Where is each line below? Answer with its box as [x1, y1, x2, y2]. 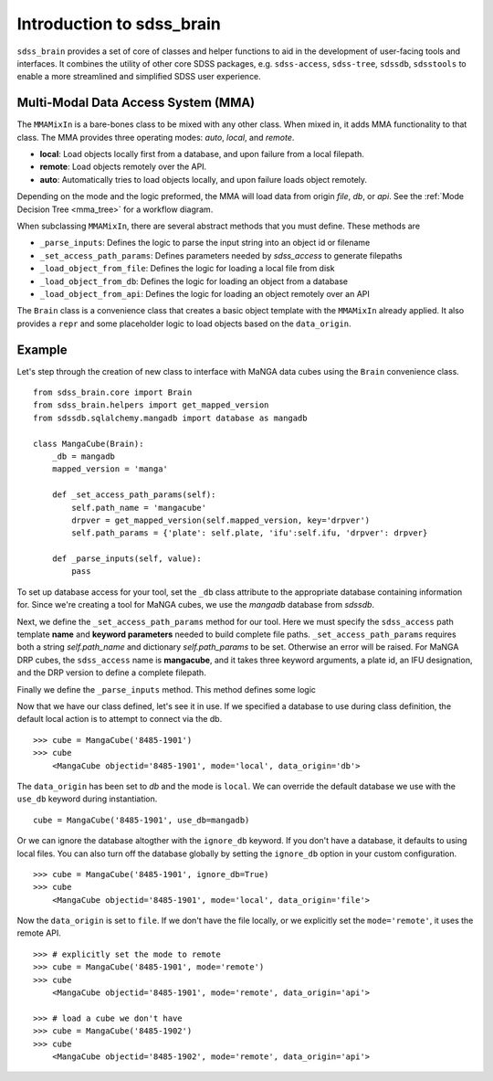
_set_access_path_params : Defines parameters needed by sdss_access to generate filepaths [39, 249, 403, 260]
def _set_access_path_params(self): [51, 490, 216, 500]
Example [16, 342, 68, 357]
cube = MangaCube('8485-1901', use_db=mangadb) [33, 814, 250, 825]
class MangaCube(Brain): [33, 439, 144, 449]
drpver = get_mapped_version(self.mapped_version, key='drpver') [71, 514, 371, 525]
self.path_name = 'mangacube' [71, 503, 207, 513]
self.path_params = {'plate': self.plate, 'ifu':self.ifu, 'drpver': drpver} [71, 528, 428, 538]
